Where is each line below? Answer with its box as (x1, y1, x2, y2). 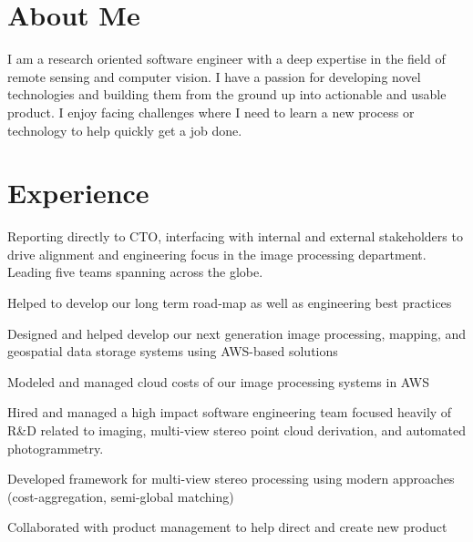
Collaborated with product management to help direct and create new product (7, 517, 447, 537)
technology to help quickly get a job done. (7, 120, 242, 139)
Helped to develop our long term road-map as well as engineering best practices (7, 293, 452, 312)
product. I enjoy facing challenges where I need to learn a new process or (7, 102, 415, 121)
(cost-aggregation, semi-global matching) (7, 486, 234, 506)
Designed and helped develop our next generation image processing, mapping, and (7, 323, 467, 343)
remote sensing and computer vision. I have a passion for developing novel (7, 66, 421, 86)
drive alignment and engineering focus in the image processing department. (7, 244, 427, 263)
